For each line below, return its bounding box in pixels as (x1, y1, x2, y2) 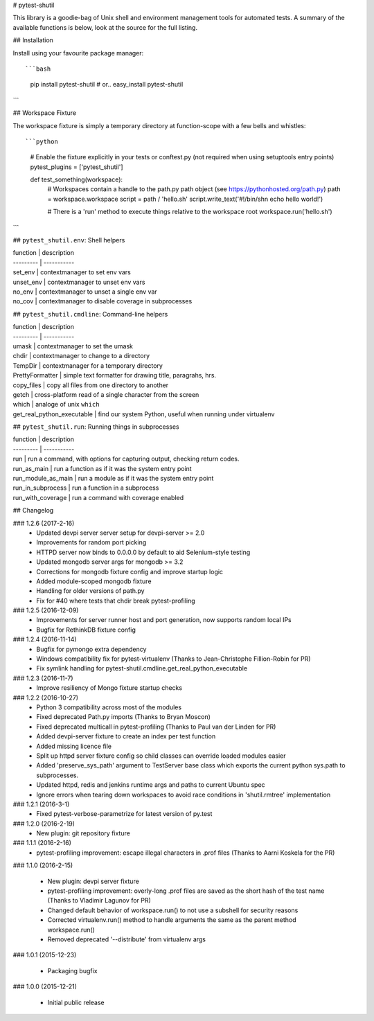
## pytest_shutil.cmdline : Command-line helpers (12, 310, 168, 318)
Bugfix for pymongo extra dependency (36, 645, 147, 653)
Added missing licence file (36, 742, 112, 750)
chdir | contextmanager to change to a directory (12, 352, 150, 360)
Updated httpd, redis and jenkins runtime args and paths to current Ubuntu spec (36, 781, 266, 789)
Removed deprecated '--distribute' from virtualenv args (47, 935, 206, 943)
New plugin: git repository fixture (36, 829, 131, 837)
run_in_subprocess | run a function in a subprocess (12, 483, 159, 492)
